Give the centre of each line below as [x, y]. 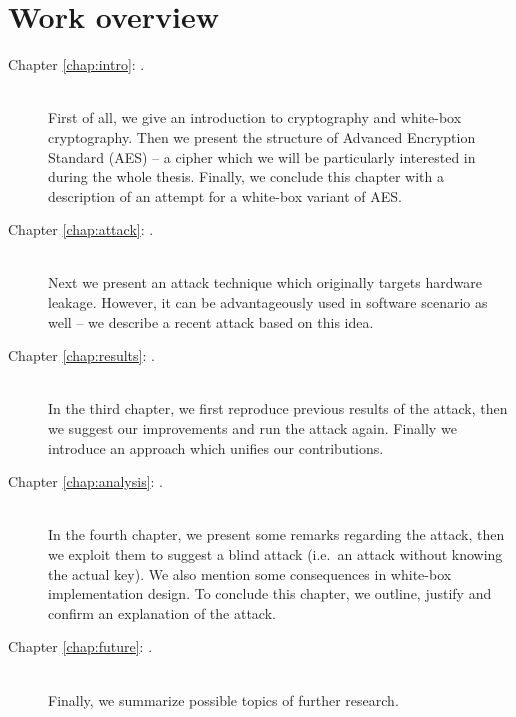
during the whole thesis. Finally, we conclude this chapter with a [246, 176]
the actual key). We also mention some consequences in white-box [250, 573]
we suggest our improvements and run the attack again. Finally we [252, 428]
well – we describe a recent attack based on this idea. [211, 321]
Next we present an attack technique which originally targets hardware [265, 282]
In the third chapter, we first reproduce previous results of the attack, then [278, 408]
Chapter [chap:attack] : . [81, 229]
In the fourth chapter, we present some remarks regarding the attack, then [276, 534]
